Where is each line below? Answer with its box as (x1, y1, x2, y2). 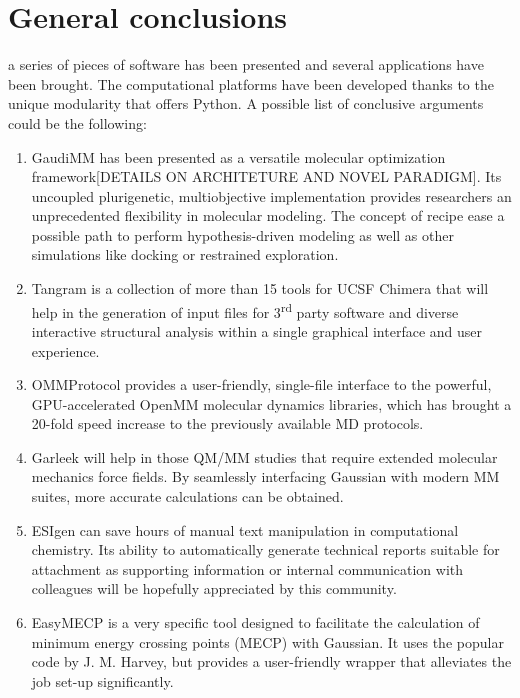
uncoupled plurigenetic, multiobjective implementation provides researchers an (31, 185, 512, 206)
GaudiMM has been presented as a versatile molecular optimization (31, 146, 446, 167)
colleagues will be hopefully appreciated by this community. (31, 578, 397, 599)
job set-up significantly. (31, 670, 174, 691)
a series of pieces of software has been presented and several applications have (8, 54, 484, 75)
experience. (31, 340, 100, 361)
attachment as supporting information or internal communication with (31, 558, 464, 579)
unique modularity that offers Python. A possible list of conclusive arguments (8, 93, 484, 114)
